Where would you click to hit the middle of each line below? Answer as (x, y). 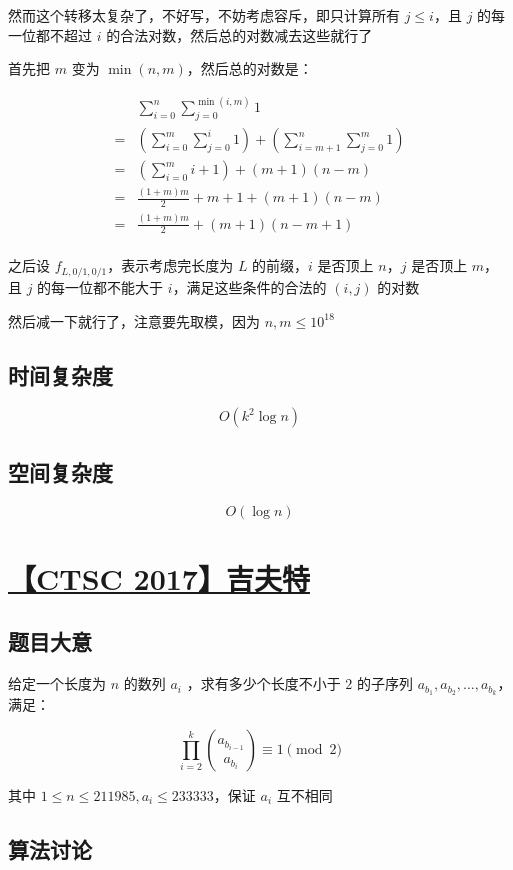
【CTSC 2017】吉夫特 (159, 577)
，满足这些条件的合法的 (249, 286)
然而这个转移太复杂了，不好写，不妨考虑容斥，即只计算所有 (204, 15)
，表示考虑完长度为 (170, 265)
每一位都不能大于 (107, 286)
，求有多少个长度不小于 (263, 683)
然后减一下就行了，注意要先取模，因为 (134, 320)
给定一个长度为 (57, 683)
